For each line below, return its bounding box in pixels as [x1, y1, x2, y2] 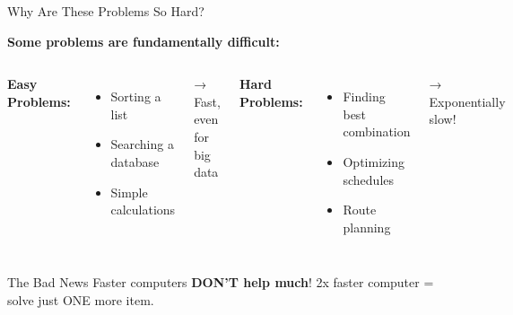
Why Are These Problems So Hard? [7, 2, 204, 20]
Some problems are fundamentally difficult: [7, 31, 280, 50]
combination [343, 122, 411, 141]
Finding [343, 87, 386, 106]
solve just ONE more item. [7, 290, 154, 309]
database [110, 152, 160, 171]
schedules [343, 170, 395, 188]
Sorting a [110, 87, 161, 106]
